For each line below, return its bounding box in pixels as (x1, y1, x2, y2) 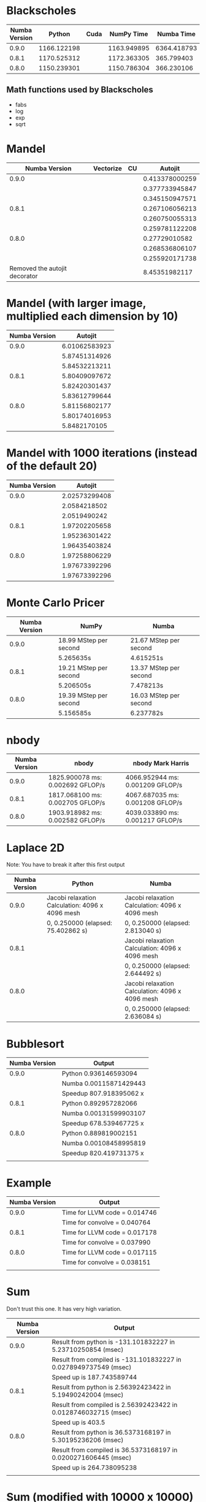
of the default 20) (6, 459, 97, 472)
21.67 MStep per (130, 635, 180, 644)
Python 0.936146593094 (61, 1069, 138, 1078)
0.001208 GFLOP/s (125, 798, 183, 807)
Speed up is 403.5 (51, 1418, 105, 1427)
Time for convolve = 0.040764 (61, 1218, 151, 1227)
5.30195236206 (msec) (51, 1436, 124, 1444)
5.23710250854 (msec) (51, 1346, 124, 1354)
